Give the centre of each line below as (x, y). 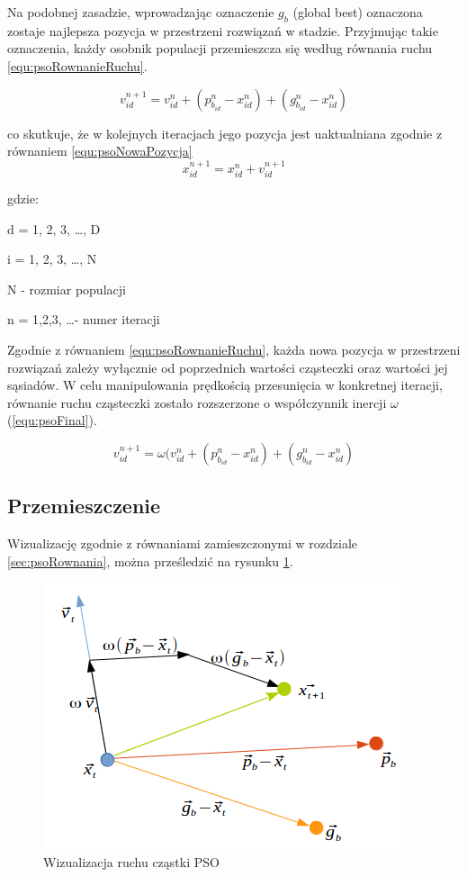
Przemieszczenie (84, 506)
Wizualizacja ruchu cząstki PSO (131, 861)
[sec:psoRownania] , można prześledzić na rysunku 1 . (150, 561)
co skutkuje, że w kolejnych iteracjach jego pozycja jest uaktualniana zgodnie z (225, 133)
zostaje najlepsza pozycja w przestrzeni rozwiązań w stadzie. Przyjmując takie (223, 30)
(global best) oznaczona (358, 12)
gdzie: (23, 198)
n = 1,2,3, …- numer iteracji (84, 319)
